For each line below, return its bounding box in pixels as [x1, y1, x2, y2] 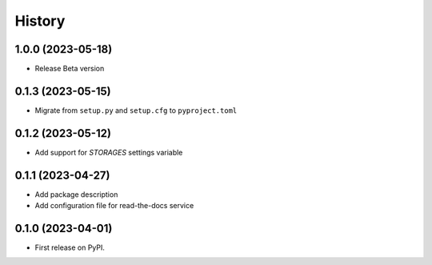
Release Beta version [34, 64, 105, 74]
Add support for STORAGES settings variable [34, 147, 183, 157]
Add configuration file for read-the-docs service [34, 201, 194, 211]
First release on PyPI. [34, 243, 106, 252]
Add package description [34, 189, 118, 199]
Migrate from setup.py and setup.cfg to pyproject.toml [34, 105, 238, 115]
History [14, 12, 66, 30]
